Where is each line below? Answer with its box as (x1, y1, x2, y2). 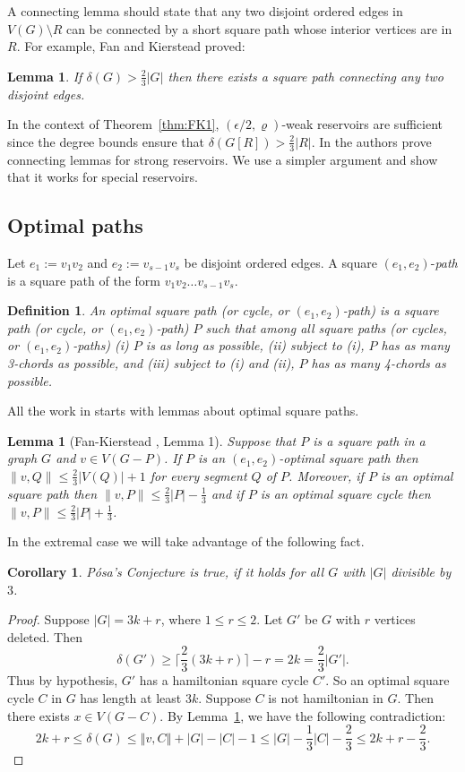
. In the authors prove (311, 132, 432, 150)
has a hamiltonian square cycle (139, 671, 309, 690)
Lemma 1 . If (7, 66, 82, 85)
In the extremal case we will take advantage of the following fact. (7, 532, 365, 551)
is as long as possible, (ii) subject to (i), (145, 336, 365, 355)
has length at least (80, 689, 182, 708)
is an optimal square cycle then (260, 484, 431, 502)
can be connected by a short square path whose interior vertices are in (65, 19, 452, 38)
